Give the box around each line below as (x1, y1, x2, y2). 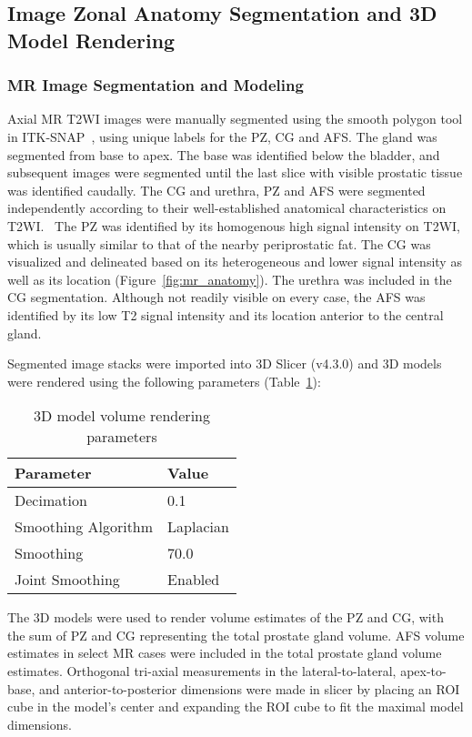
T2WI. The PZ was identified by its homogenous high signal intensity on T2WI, (7, 216, 460, 235)
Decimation (15, 490, 87, 511)
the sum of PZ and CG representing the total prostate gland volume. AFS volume (7, 625, 465, 644)
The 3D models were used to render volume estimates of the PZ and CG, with (7, 608, 444, 627)
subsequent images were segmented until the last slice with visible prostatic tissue (7, 163, 463, 182)
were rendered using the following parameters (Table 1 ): (7, 371, 321, 390)
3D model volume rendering (33, 405, 210, 427)
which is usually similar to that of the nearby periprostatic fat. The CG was (7, 234, 431, 253)
